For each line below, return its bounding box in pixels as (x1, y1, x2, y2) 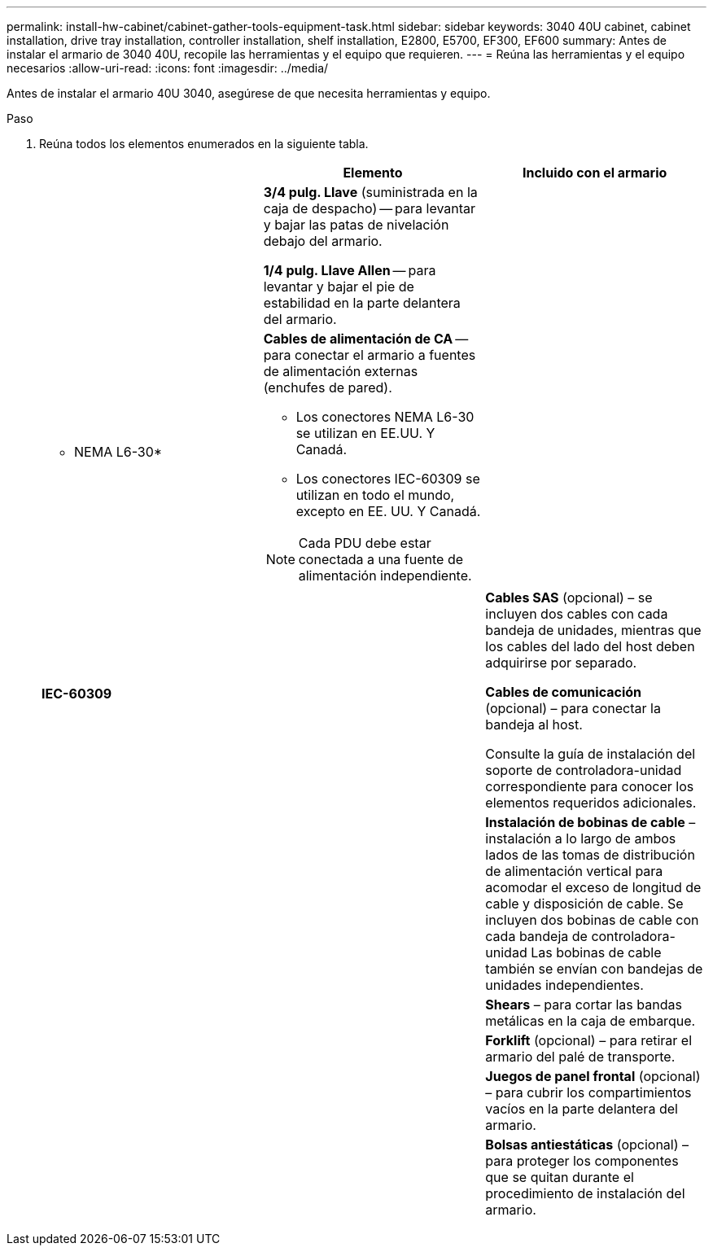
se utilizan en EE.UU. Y (295, 425, 435, 441)
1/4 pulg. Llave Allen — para (263, 262, 436, 278)
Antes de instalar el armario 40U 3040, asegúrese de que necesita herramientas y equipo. (7, 86, 491, 100)
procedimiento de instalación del (485, 1185, 685, 1202)
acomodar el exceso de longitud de (485, 879, 702, 895)
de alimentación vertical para (485, 863, 663, 879)
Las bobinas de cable (531, 944, 662, 961)
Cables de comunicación (485, 684, 642, 700)
